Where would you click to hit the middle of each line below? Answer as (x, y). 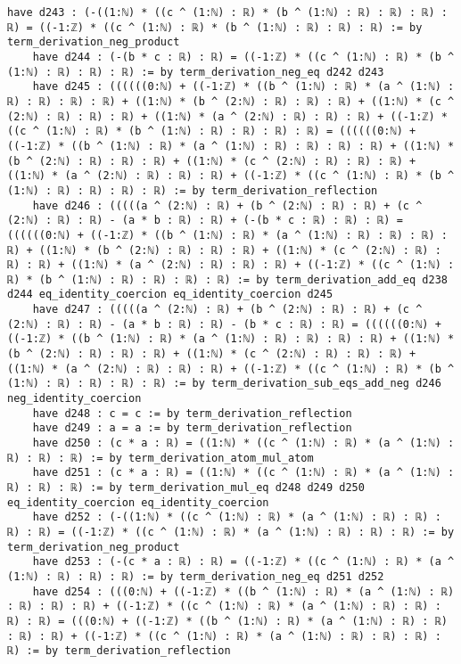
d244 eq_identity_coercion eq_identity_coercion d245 (170, 295)
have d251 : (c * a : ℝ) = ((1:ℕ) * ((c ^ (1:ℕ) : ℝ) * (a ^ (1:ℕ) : (243, 473)
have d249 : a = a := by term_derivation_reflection (192, 428)
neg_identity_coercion (74, 399)
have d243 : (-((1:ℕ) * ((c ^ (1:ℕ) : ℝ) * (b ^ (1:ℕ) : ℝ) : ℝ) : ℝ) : (227, 12)
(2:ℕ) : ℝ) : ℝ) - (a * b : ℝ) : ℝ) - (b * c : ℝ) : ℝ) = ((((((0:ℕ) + (224, 324)
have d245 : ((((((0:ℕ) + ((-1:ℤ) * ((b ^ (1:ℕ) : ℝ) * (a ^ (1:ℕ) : (243, 87)
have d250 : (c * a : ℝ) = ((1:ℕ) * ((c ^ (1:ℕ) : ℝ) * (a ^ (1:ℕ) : (243, 443)
